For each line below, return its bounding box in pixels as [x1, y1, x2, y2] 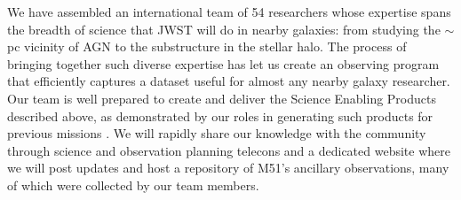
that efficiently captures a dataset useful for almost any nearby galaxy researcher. [7, 72, 450, 90]
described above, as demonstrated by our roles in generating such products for [7, 106, 433, 125]
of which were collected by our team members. [7, 175, 259, 194]
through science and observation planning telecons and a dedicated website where [7, 141, 450, 159]
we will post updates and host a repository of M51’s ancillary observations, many [7, 158, 449, 177]
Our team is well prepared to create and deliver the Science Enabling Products [7, 88, 436, 107]
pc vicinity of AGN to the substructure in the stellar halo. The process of [7, 37, 407, 56]
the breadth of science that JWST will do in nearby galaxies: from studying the [7, 19, 441, 38]
